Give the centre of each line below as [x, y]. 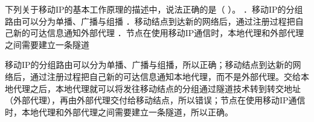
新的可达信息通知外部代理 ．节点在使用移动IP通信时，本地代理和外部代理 [159, 33]
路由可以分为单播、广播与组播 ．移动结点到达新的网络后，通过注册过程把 [150, 21]
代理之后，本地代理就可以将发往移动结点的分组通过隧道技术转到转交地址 [157, 88]
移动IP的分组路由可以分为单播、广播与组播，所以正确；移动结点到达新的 [149, 65]
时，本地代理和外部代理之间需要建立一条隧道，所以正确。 [119, 111]
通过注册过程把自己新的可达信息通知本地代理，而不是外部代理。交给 [165, 76]
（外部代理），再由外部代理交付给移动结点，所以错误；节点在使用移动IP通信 [155, 100]
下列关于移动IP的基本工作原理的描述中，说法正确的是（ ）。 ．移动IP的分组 [154, 9]
